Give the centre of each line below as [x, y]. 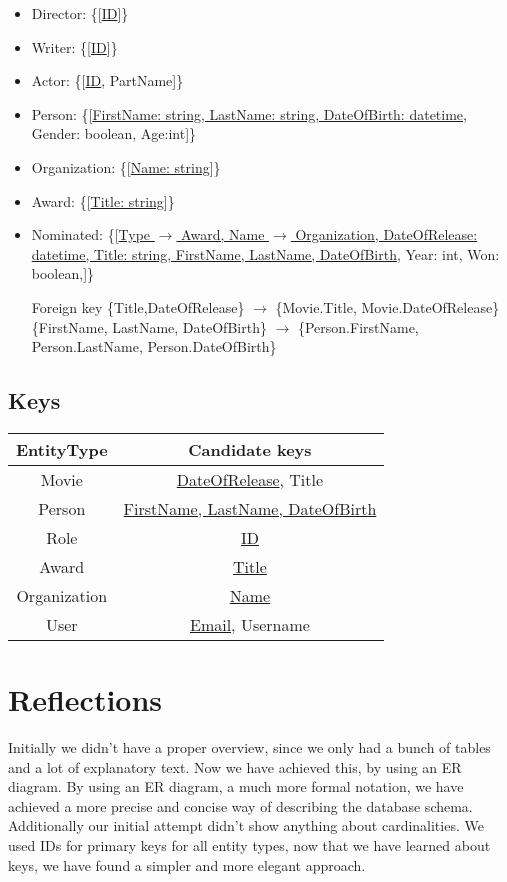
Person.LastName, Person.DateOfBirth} [154, 346]
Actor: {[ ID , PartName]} [107, 80]
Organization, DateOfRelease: [386, 234]
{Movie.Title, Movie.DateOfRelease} [387, 306]
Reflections [85, 699]
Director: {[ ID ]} [80, 13]
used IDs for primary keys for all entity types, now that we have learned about [249, 845]
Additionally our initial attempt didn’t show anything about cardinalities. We [246, 825]
